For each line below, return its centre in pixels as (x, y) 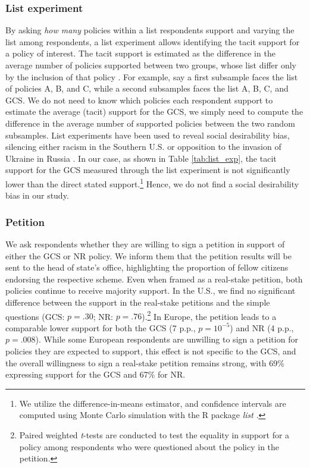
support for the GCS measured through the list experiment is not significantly (148, 170)
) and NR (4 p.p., (262, 327)
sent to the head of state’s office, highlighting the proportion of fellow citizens (147, 267)
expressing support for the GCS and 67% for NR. (95, 374)
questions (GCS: (35, 316)
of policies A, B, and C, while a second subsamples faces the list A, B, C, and (147, 88)
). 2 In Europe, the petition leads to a (209, 315)
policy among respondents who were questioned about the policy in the (149, 446)
